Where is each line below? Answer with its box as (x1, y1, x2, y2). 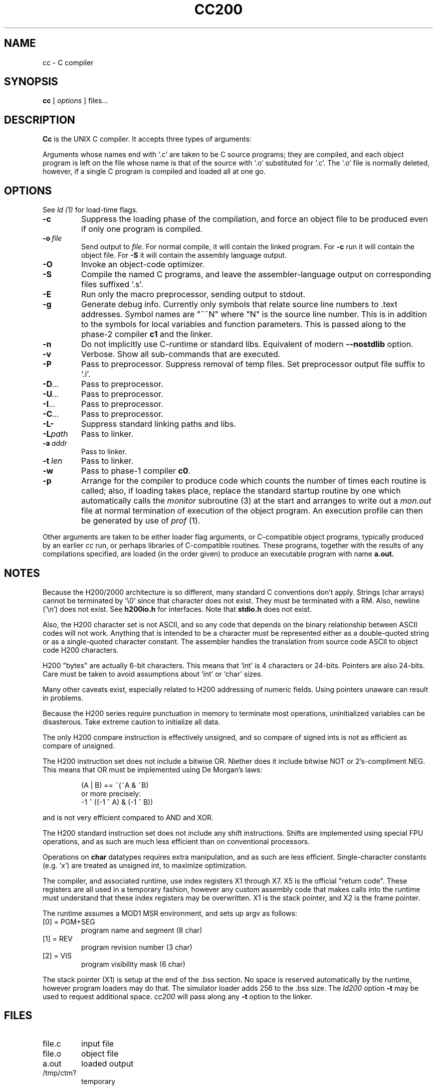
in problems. (42, 693, 83, 702)
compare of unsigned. (42, 741, 115, 750)
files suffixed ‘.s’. (81, 279, 143, 290)
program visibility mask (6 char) (81, 959, 186, 968)
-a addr (42, 439, 67, 448)
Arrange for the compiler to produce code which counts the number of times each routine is (81, 476, 427, 486)
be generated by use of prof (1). (81, 516, 201, 526)
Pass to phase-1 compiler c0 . (81, 466, 191, 476)
